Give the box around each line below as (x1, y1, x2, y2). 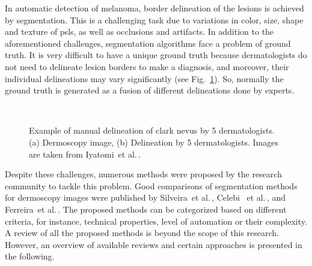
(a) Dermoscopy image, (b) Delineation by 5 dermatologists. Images (29, 135, 278, 148)
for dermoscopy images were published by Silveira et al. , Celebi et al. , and (5, 191, 286, 204)
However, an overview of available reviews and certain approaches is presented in (5, 238, 302, 250)
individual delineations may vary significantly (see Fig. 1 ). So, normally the (5, 72, 284, 84)
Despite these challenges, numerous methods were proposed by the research (5, 168, 282, 180)
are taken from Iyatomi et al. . (29, 147, 141, 160)
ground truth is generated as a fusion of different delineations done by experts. (5, 84, 295, 96)
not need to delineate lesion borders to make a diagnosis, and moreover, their (5, 60, 289, 72)
